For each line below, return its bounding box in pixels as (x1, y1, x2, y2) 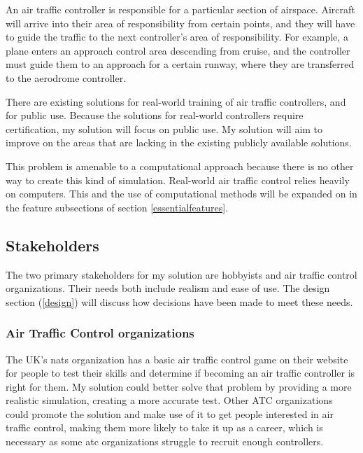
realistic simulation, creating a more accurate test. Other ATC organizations (6, 393, 333, 407)
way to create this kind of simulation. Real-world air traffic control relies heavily (6, 172, 350, 187)
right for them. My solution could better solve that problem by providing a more (6, 379, 352, 393)
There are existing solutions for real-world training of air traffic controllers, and (6, 94, 346, 109)
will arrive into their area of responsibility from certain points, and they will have (6, 15, 355, 30)
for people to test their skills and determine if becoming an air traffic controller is (6, 365, 355, 380)
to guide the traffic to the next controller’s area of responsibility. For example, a (6, 29, 348, 44)
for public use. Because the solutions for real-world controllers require (6, 108, 304, 123)
